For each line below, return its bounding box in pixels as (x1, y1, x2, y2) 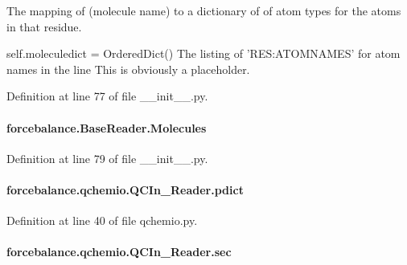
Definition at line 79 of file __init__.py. (6, 149, 208, 166)
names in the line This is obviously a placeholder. (6, 60, 250, 77)
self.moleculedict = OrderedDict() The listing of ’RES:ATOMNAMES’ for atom (6, 45, 401, 62)
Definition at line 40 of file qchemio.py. (6, 212, 198, 229)
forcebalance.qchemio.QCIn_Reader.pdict (6, 181, 244, 198)
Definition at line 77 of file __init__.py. (6, 88, 208, 104)
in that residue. (6, 18, 82, 35)
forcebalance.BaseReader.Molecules (6, 119, 207, 136)
